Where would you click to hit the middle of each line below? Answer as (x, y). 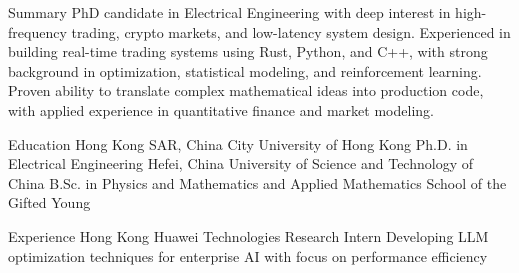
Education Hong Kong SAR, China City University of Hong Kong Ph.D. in (238, 143)
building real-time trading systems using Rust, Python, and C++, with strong (248, 51)
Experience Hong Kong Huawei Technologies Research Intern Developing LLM (248, 235)
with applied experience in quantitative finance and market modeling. (221, 109)
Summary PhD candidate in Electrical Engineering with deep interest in (229, 12)
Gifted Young (49, 202)
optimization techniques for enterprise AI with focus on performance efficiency (248, 255)
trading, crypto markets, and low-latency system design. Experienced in (291, 31)
